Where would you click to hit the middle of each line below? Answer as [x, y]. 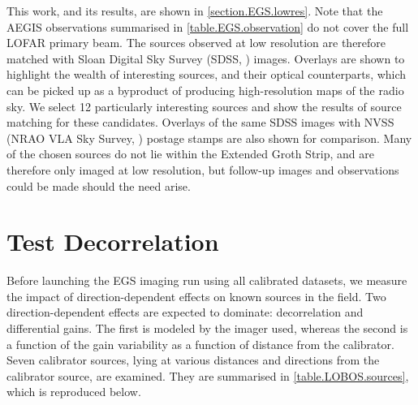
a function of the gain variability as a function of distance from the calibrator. [200, 344]
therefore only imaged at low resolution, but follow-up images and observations [203, 169]
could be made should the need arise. [99, 185]
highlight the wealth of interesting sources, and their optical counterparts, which [207, 74]
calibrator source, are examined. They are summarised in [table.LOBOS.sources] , [208, 375]
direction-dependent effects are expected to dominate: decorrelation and [185, 312]
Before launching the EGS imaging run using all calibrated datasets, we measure [207, 280]
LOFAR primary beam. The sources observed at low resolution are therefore [196, 43]
